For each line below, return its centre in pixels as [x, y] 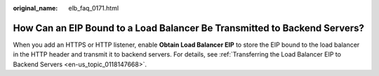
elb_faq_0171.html [94, 8]
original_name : [35, 8]
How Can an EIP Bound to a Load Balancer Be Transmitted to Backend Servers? [189, 28]
